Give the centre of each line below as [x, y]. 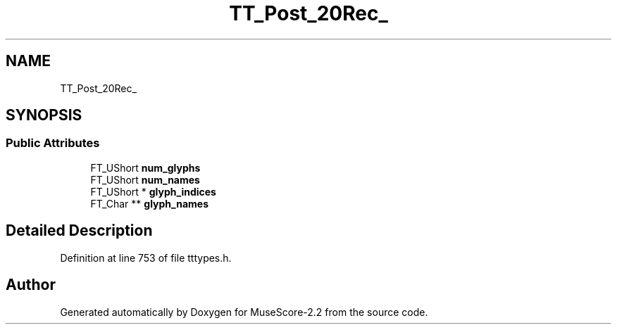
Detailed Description [79, 231]
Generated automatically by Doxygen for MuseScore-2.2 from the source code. [244, 312]
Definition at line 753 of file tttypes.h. [146, 258]
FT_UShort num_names [145, 179]
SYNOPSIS [44, 115]
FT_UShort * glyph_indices [153, 191]
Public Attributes [53, 143]
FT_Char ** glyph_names [149, 203]
